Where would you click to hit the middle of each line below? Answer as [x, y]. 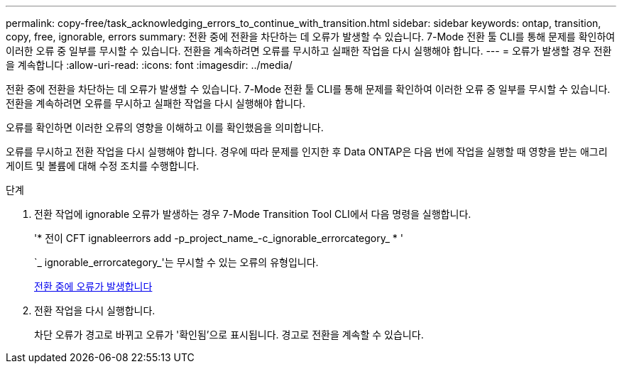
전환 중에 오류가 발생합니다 [93, 286]
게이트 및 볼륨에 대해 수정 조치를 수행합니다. [103, 166]
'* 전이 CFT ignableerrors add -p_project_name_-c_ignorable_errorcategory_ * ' [219, 238]
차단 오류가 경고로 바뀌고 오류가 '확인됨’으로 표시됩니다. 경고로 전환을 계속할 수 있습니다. [229, 335]
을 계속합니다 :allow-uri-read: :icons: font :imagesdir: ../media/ [149, 65]
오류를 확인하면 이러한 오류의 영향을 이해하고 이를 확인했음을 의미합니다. [165, 127]
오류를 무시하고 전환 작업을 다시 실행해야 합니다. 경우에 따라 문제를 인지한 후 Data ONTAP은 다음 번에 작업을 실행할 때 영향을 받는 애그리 [307, 152]
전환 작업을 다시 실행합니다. [95, 310]
